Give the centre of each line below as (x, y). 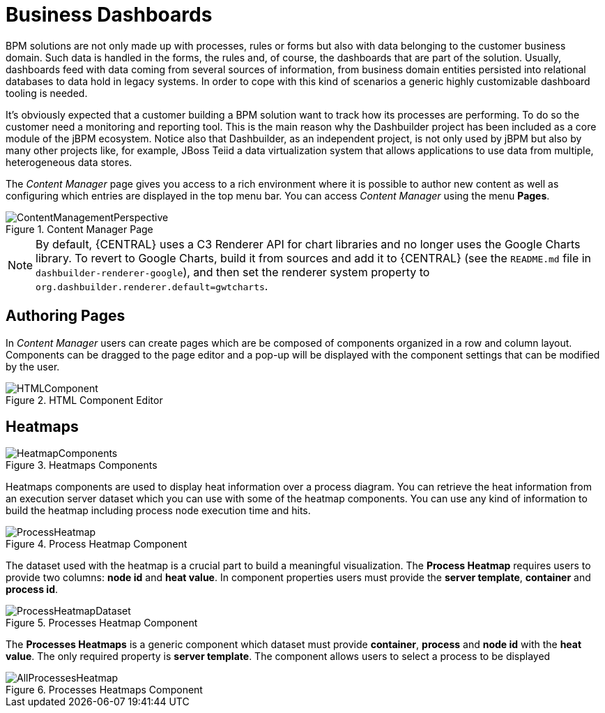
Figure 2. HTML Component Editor (84, 400)
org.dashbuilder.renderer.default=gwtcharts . (152, 286)
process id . (32, 590)
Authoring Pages (66, 316)
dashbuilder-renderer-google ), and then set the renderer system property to (233, 272)
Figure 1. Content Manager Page (79, 229)
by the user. (33, 366)
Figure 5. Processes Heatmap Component (102, 623)
